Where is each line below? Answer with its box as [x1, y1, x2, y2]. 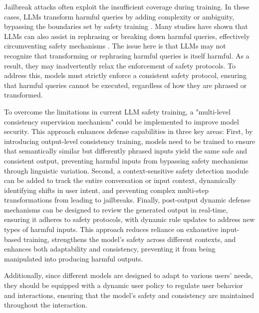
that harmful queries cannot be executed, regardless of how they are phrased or [4, 79, 247, 90]
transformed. [4, 89, 43, 100]
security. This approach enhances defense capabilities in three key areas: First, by [4, 126, 253, 136]
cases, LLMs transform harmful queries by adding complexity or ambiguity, [4, 11, 235, 21]
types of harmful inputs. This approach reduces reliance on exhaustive [4, 224, 219, 234]
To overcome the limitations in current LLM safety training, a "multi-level [4, 106, 231, 116]
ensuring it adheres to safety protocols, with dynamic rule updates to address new [4, 214, 255, 224]
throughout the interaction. [4, 299, 87, 310]
